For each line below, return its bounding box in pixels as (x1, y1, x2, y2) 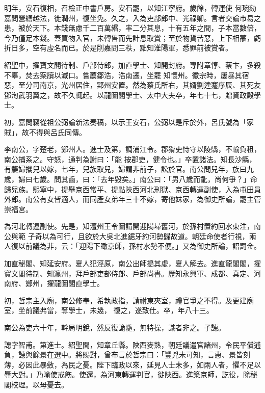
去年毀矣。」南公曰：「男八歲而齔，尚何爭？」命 (100, 173, 257, 184)
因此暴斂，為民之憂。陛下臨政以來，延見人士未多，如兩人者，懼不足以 (25, 359, 261, 370)
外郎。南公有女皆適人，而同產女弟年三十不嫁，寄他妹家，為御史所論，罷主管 (4, 194, 261, 204)
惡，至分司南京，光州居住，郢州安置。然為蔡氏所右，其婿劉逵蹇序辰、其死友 (4, 80, 261, 90)
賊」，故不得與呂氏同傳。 (4, 126, 86, 137)
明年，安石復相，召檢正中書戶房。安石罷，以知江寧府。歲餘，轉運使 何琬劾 (4, 3, 256, 13)
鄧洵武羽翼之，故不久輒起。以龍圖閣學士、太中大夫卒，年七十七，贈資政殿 (4, 89, 254, 100)
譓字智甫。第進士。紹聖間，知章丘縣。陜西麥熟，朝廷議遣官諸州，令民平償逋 (4, 339, 261, 350)
